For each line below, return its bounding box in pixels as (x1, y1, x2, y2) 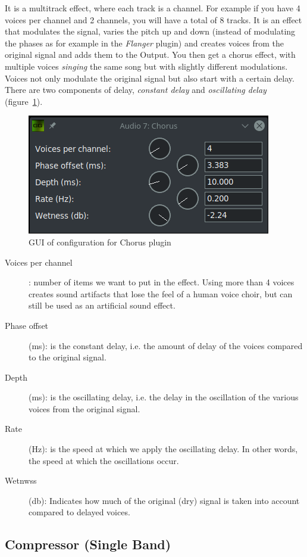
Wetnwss (5, 474, 37, 487)
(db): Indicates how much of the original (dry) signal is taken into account (29, 494, 300, 506)
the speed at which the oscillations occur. (29, 454, 179, 466)
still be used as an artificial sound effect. (29, 299, 176, 312)
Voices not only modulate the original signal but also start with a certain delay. (5, 71, 295, 84)
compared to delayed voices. (29, 506, 130, 518)
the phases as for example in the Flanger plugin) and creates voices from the (5, 36, 284, 49)
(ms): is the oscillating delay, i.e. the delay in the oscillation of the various (29, 391, 299, 403)
